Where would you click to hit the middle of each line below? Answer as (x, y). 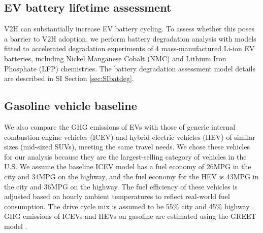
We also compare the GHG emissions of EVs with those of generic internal (120, 126)
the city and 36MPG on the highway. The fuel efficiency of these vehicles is (121, 186)
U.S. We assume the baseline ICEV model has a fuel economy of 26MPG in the (128, 166)
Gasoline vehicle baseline (71, 106)
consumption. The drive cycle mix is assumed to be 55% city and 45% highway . (129, 206)
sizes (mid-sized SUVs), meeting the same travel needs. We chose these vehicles (127, 147)
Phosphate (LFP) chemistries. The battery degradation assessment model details (130, 68)
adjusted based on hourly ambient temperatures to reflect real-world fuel (117, 196)
